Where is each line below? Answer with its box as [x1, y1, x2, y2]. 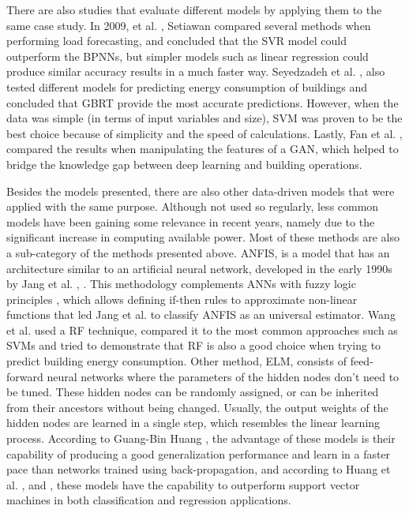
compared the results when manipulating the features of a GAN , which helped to [6, 140, 399, 157]
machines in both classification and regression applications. [6, 492, 291, 508]
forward [6, 368, 43, 384]
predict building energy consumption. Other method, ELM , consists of [6, 353, 347, 369]
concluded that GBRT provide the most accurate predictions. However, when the [6, 94, 399, 110]
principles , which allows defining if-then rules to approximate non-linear [6, 290, 358, 307]
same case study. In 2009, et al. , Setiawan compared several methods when [6, 17, 371, 33]
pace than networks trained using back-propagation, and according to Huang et [6, 461, 391, 477]
